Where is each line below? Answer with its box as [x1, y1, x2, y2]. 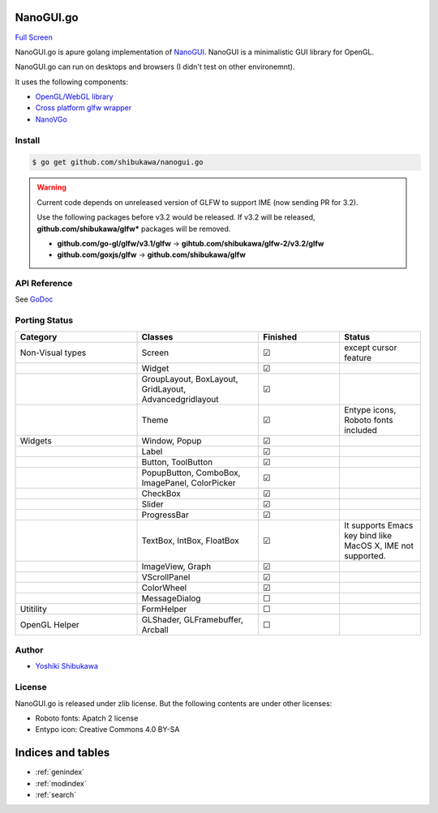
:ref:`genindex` [35, 767, 85, 777]
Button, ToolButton [141, 456, 213, 468]
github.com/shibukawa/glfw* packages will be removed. [36, 224, 231, 233]
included [343, 424, 377, 435]
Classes [141, 331, 174, 342]
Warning [36, 182, 67, 192]
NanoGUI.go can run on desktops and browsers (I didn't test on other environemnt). [15, 62, 295, 72]
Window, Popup [141, 434, 202, 446]
